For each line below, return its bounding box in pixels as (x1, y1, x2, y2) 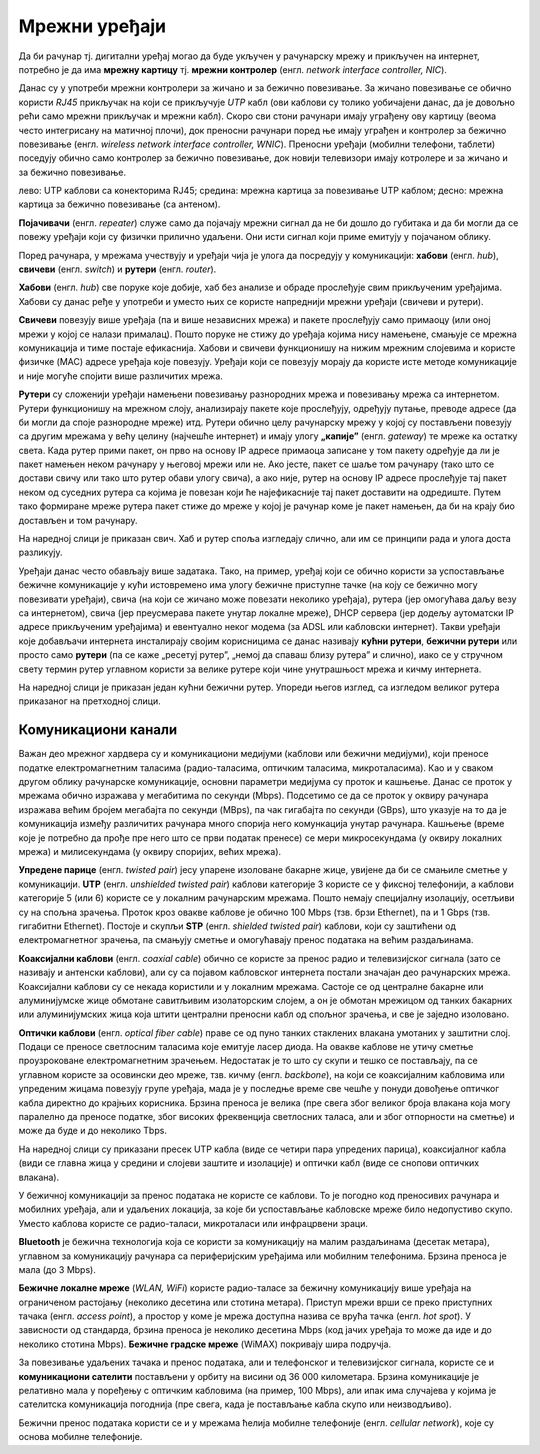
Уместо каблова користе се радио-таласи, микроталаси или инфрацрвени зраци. (18, 1217, 369, 1229)
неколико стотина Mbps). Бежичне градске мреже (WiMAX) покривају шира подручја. (18, 1338, 392, 1350)
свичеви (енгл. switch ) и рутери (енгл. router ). (18, 263, 217, 275)
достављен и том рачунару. (18, 514, 138, 526)
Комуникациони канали (18, 721, 178, 739)
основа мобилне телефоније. (18, 1431, 143, 1443)
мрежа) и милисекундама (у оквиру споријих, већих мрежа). (18, 845, 282, 857)
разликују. (18, 546, 63, 559)
